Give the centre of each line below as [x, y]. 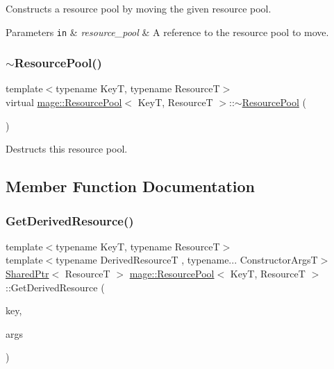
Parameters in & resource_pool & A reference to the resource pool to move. [167, 32]
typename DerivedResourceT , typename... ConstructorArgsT [187, 260]
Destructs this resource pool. [67, 149]
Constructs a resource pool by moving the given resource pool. [139, 8]
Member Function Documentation [131, 186]
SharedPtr [27, 274]
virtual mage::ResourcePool [64, 102]
